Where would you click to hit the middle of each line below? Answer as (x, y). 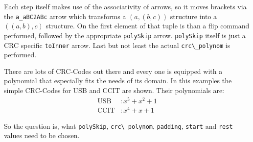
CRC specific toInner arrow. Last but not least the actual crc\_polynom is (117, 45)
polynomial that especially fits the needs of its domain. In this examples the (118, 81)
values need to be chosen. (42, 135)
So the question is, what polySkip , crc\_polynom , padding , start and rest (118, 126)
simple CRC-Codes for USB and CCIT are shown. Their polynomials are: (114, 90)
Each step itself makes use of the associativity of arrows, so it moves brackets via (125, 6)
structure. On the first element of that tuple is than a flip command (148, 26)
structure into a (194, 16)
